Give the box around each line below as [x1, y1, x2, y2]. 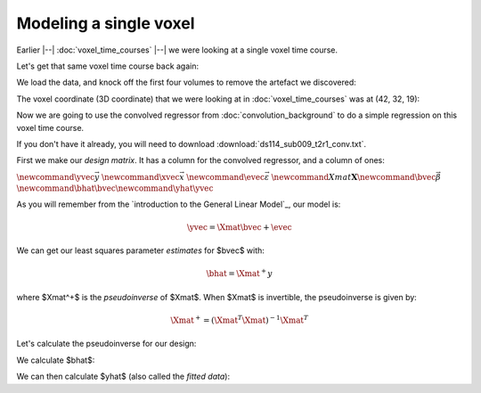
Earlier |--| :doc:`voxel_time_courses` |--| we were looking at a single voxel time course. [16, 45, 338, 55]
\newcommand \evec [185, 172, 265, 182]
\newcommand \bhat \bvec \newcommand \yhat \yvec [16, 184, 214, 193]
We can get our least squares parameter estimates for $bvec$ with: [16, 245, 265, 256]
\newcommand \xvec [101, 172, 180, 182]
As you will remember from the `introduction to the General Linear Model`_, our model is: [16, 199, 341, 209]
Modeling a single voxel [16, 13, 195, 33]
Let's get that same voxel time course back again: [16, 61, 200, 71]
